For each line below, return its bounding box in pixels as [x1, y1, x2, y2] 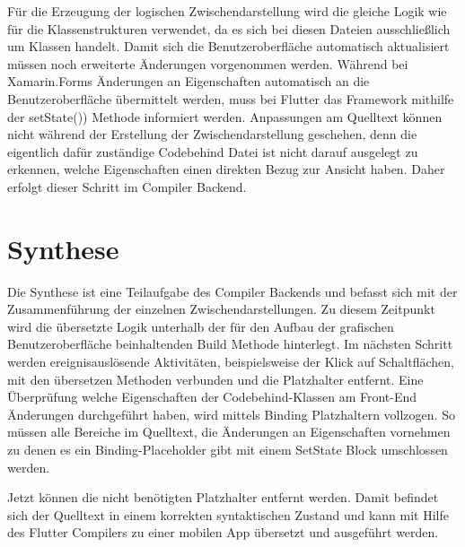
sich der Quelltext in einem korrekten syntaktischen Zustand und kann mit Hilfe [7, 505, 449, 524]
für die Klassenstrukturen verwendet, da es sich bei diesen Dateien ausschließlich [7, 19, 451, 38]
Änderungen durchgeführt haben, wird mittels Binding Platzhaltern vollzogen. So [7, 404, 455, 423]
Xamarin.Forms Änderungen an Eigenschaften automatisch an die [7, 72, 370, 91]
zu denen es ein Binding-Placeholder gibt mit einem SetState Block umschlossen [7, 440, 448, 458]
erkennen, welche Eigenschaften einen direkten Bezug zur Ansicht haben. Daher [7, 160, 445, 178]
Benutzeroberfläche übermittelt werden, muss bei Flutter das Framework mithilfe [7, 89, 454, 108]
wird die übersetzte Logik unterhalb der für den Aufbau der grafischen [7, 317, 394, 335]
